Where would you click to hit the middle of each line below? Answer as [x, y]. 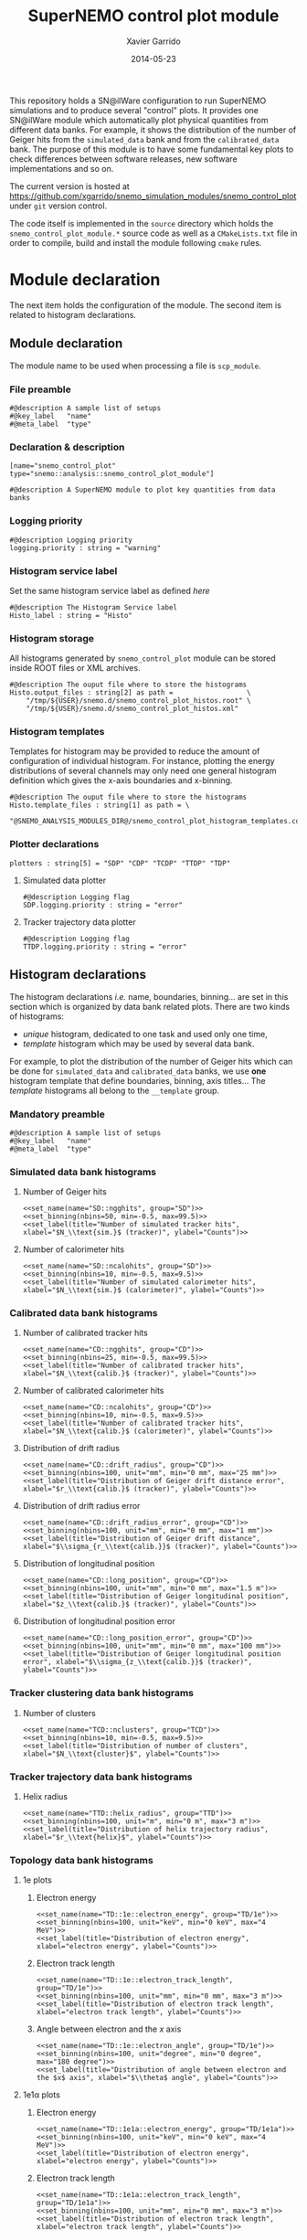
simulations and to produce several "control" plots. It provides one [134, 110]
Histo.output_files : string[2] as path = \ [130, 693]
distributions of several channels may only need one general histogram [143, 771]
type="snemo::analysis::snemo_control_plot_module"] [112, 474]
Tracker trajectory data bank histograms [101, 1777]
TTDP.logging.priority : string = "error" [105, 947]
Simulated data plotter [64, 880]
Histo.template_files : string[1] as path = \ [100, 805]
